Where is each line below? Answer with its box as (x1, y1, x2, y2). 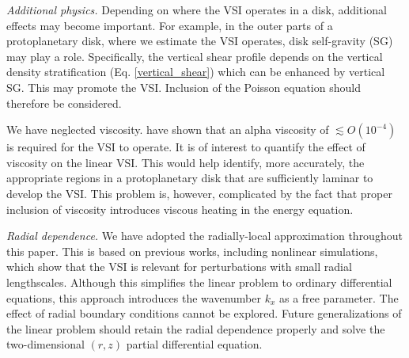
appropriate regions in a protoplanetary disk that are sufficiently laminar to (6, 169, 373, 186)
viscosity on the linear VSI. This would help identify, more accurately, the (6, 154, 365, 170)
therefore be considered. (6, 94, 122, 111)
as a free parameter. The (278, 289, 399, 306)
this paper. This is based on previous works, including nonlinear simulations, (6, 242, 378, 259)
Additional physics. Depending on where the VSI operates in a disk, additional (6, 2, 387, 17)
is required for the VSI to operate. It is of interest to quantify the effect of (6, 139, 365, 155)
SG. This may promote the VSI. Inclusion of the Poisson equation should (6, 78, 361, 95)
